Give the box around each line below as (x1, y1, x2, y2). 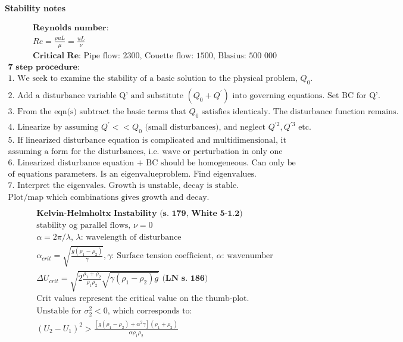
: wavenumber (221, 252, 273, 261)
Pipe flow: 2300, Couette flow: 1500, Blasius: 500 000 (83, 51, 277, 60)
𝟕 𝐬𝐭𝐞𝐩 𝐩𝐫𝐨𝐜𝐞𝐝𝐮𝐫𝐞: (8, 62, 80, 71)
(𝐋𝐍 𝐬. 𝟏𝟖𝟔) (162, 274, 208, 283)
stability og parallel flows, (36, 221, 131, 230)
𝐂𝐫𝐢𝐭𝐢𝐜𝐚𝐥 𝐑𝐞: (33, 51, 81, 60)
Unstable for (36, 307, 82, 316)
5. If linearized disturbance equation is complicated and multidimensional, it (8, 136, 286, 145)
